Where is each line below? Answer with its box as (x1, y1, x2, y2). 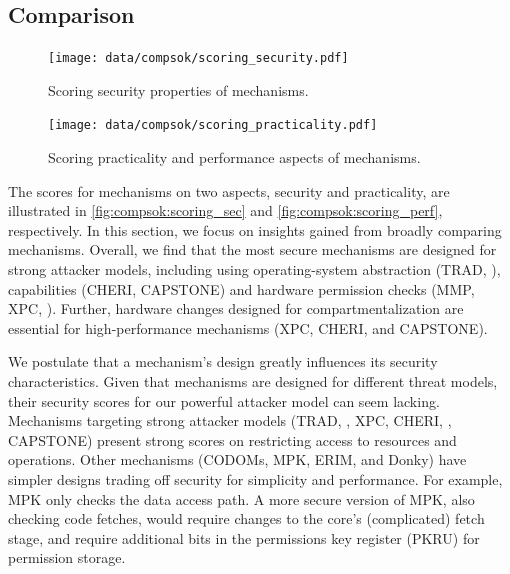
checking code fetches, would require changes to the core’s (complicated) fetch (8, 508, 485, 529)
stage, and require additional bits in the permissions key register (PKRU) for (8, 527, 480, 548)
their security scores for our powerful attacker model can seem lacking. (8, 390, 440, 411)
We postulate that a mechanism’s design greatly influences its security (8, 351, 438, 372)
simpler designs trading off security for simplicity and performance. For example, (8, 469, 503, 490)
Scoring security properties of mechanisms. (48, 79, 309, 100)
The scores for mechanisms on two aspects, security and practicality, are (8, 180, 450, 201)
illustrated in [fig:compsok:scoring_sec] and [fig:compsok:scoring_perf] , (8, 200, 443, 221)
